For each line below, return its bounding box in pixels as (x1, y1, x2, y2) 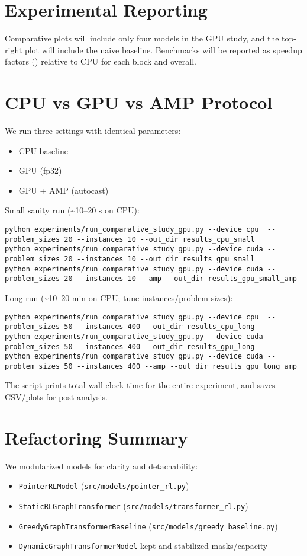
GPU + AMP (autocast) (18, 184, 109, 196)
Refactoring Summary (5, 425, 188, 449)
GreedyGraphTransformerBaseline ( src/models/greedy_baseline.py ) (18, 519, 278, 532)
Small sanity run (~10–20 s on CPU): (5, 204, 140, 216)
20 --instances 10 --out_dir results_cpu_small (64, 235, 255, 244)
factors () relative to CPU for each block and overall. (5, 55, 196, 68)
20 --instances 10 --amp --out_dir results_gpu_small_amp (64, 274, 297, 283)
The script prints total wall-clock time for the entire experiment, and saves (5, 379, 276, 391)
